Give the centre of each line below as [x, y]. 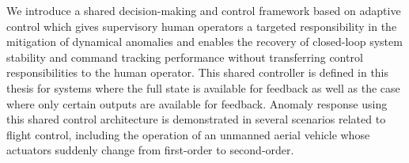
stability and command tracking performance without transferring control [185, 57]
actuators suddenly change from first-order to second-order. [150, 150]
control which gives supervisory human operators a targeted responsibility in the [202, 26]
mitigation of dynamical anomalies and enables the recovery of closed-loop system [204, 42]
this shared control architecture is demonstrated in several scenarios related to [196, 119]
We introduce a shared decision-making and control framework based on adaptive [204, 10]
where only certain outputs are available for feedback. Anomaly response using [197, 103]
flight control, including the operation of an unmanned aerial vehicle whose [188, 134]
